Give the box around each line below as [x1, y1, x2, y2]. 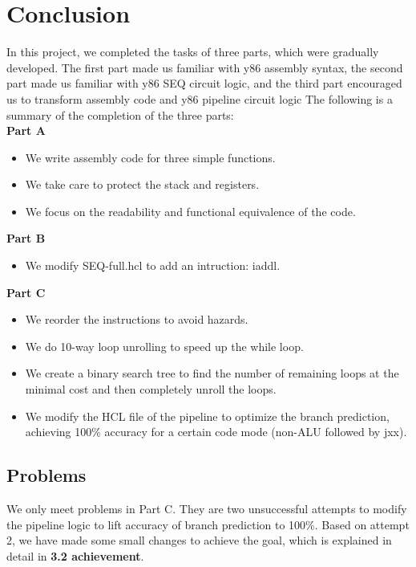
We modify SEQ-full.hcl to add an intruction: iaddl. [25, 257, 281, 274]
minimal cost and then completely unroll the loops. [25, 381, 277, 398]
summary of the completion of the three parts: [6, 106, 234, 123]
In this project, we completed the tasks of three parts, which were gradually [6, 43, 379, 60]
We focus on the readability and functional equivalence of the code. [25, 202, 356, 219]
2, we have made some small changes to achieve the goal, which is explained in [6, 532, 392, 549]
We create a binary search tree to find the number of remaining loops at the [25, 365, 399, 381]
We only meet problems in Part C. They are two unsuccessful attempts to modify [6, 500, 407, 517]
